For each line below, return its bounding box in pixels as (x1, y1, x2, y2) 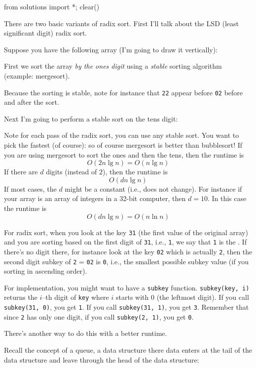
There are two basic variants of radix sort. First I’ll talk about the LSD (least (4, 18, 239, 28)
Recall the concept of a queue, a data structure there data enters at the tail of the (4, 345, 252, 355)
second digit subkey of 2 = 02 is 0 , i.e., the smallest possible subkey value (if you (4, 256, 249, 266)
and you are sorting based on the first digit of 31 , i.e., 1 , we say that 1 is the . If (4, 237, 247, 247)
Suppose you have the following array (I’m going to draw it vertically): (4, 44, 218, 54)
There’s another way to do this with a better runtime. (4, 328, 167, 338)
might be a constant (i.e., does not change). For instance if (65, 183, 242, 194)
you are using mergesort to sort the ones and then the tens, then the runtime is (4, 149, 244, 160)
